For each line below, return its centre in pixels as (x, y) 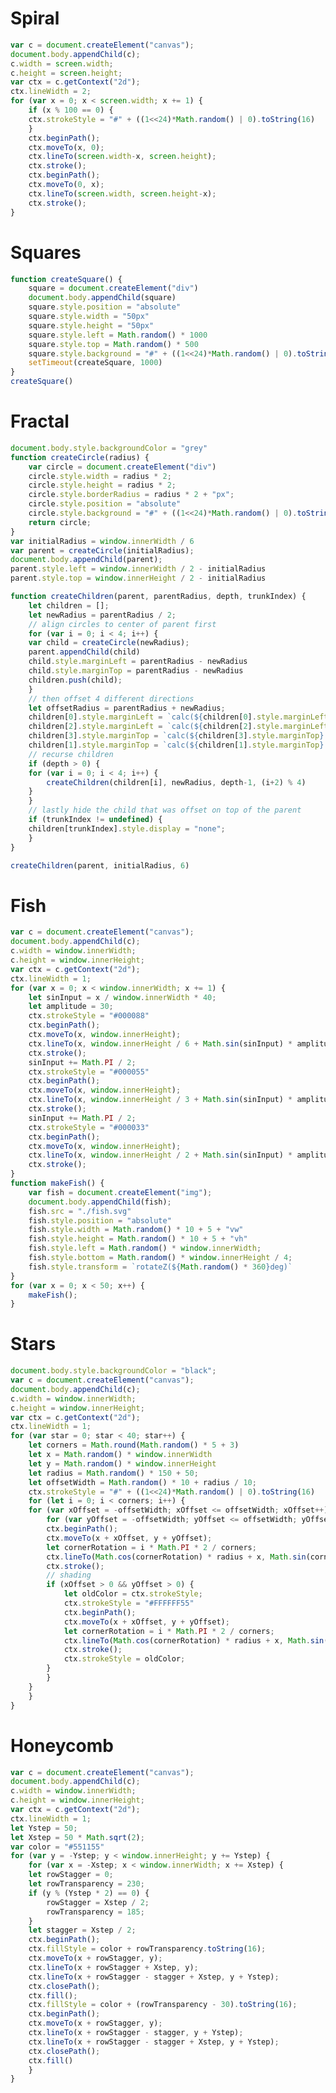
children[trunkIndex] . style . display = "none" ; (127, 828)
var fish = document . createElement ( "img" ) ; (120, 1192)
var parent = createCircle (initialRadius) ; (102, 550)
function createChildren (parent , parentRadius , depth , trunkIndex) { (158, 597)
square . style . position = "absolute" (105, 307)
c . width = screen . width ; (62, 63)
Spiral (35, 18)
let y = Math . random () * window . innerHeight (122, 1463)
